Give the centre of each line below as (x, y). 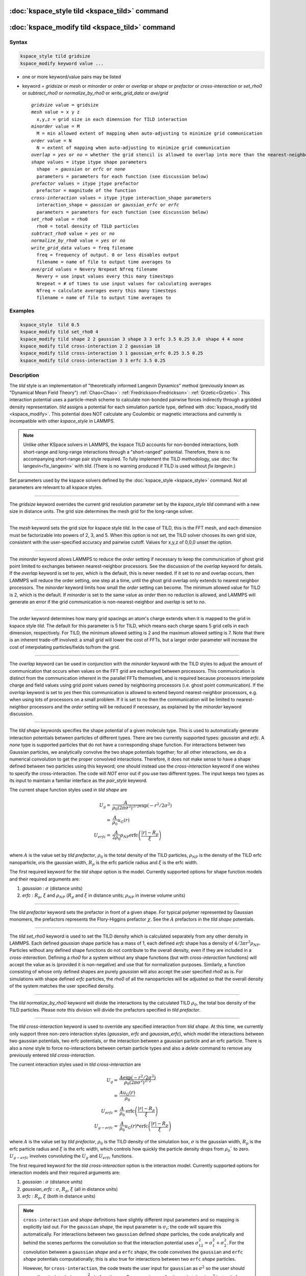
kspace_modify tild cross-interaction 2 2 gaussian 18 (90, 346)
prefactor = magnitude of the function (86, 191)
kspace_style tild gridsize (55, 56)
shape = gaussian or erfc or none (81, 169)
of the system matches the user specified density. (62, 986)
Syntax (18, 42)
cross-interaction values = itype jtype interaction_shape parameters (121, 198)
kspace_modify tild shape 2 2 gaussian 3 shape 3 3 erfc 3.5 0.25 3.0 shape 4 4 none (132, 339)
